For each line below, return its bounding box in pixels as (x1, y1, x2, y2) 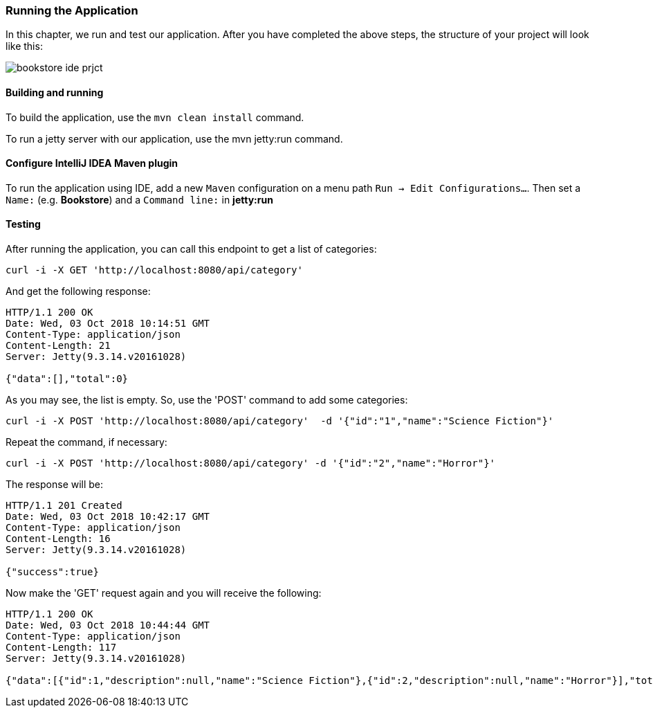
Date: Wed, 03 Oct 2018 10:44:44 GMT (6, 620, 210, 631)
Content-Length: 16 (6, 533, 111, 545)
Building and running (6, 86, 104, 98)
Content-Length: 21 (6, 340, 111, 352)
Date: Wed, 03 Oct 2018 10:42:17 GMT (6, 511, 210, 523)
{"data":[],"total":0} (6, 373, 129, 385)
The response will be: (6, 478, 104, 491)
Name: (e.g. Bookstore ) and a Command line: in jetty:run (6, 193, 273, 206)
